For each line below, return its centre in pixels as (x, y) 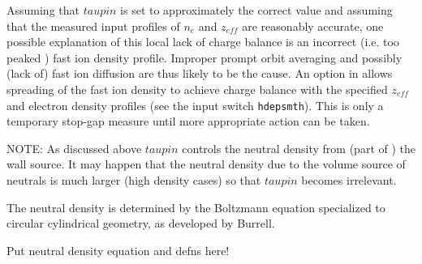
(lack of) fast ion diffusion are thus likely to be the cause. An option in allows (200, 73)
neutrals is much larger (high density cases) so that (134, 180)
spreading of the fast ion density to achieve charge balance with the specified (197, 89)
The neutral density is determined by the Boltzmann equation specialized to (196, 207)
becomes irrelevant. (349, 180)
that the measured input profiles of (93, 26)
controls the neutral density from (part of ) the (299, 148)
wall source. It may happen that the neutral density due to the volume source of (206, 164)
